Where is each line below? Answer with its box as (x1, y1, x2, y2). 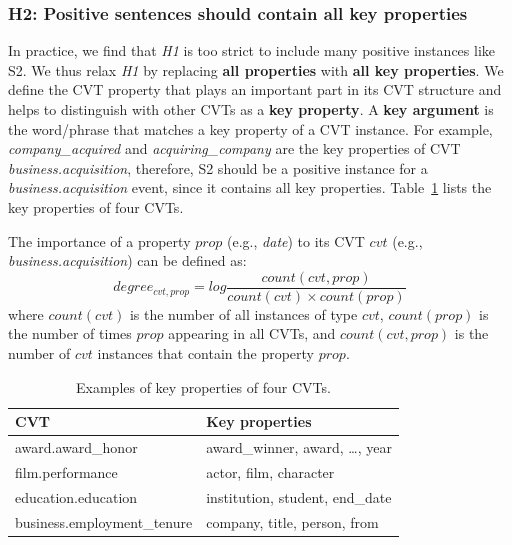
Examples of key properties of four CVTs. (76, 376, 331, 397)
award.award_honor (15, 437, 138, 458)
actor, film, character (206, 461, 335, 482)
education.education (15, 486, 138, 507)
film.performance (15, 461, 118, 482)
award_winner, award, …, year (206, 437, 392, 458)
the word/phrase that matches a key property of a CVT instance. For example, (8, 118, 493, 139)
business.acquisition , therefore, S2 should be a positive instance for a (8, 157, 428, 178)
